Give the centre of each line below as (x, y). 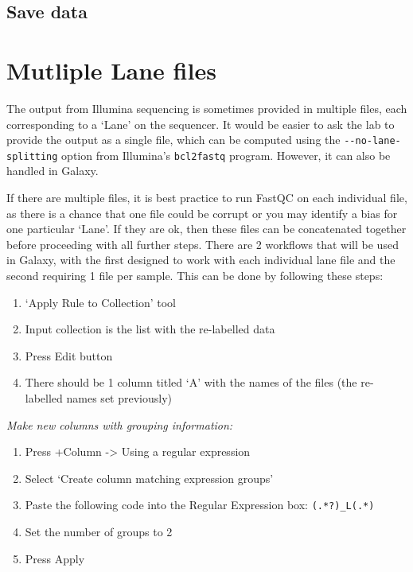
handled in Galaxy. (53, 171)
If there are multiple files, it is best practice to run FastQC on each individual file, (207, 197)
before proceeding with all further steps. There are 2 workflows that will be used (203, 244)
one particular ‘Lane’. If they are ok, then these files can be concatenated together (206, 229)
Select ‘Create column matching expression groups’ (149, 478)
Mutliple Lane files (111, 70)
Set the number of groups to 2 (99, 531)
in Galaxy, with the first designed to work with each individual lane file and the (201, 260)
